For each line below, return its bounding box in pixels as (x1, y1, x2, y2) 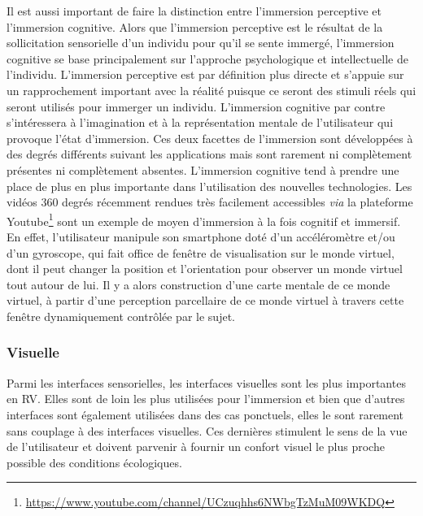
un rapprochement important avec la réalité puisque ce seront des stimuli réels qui (7, 81, 416, 98)
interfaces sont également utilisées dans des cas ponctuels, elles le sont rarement (7, 405, 404, 423)
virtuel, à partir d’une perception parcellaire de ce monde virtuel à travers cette (7, 292, 404, 309)
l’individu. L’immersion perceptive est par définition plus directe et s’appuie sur (7, 66, 404, 83)
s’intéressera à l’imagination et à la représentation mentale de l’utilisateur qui (7, 114, 394, 131)
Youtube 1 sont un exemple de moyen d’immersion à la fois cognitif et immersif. (7, 210, 401, 229)
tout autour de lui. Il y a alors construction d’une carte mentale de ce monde (7, 275, 390, 293)
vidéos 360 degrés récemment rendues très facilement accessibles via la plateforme (7, 193, 413, 210)
